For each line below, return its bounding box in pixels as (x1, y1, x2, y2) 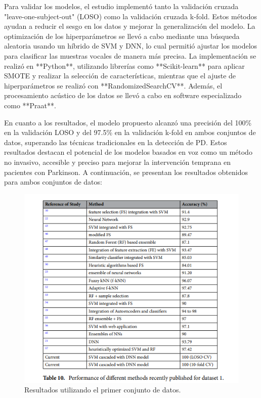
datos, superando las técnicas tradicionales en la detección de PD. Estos (4, 137, 227, 147)
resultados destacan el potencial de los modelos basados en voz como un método (4, 147, 252, 157)
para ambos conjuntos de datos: (4, 176, 102, 187)
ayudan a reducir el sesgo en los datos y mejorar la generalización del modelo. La (4, 21, 255, 31)
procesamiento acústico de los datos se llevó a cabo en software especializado (4, 90, 242, 101)
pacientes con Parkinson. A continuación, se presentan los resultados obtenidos (4, 166, 248, 177)
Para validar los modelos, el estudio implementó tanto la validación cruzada (4, 1, 239, 11)
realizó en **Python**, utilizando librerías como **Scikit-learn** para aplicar (4, 60, 245, 71)
